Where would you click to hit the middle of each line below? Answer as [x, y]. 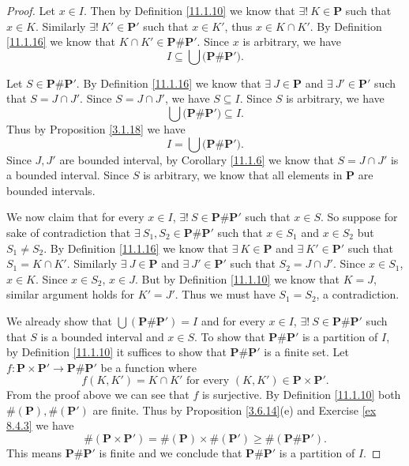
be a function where [148, 367]
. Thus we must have [225, 294]
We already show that [59, 320]
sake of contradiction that [69, 232]
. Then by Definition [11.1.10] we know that [189, 10]
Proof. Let [31, 10]
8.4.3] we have [40, 425]
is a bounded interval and [102, 336]
